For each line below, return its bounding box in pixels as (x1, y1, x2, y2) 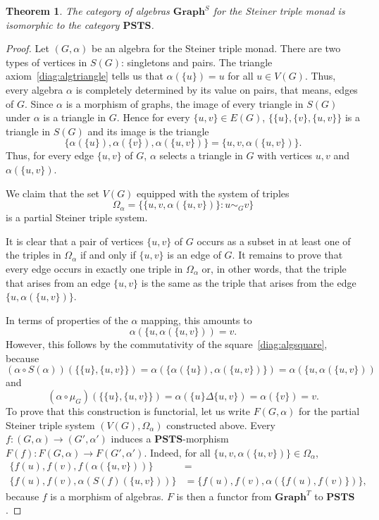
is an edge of (167, 247, 221, 262)
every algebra (6, 82, 63, 97)
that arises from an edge (6, 275, 111, 290)
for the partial (299, 404, 360, 419)
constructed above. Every (166, 417, 275, 432)
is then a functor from (176, 488, 272, 503)
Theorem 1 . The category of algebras (6, 4, 170, 18)
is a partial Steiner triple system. (6, 210, 148, 225)
